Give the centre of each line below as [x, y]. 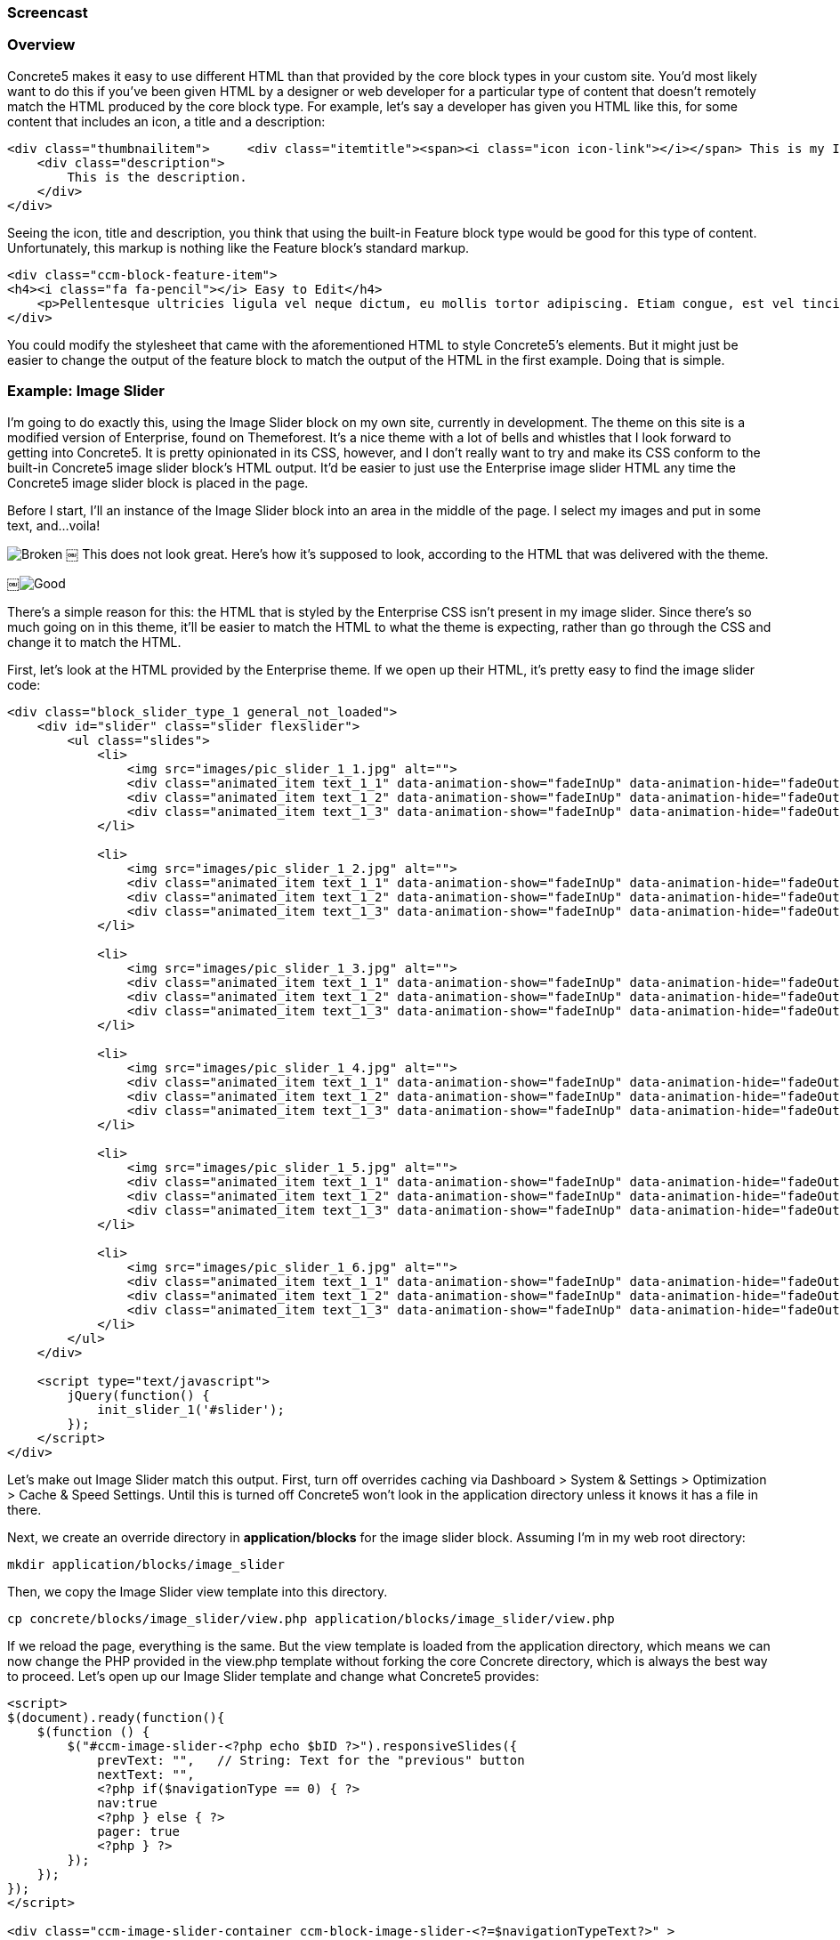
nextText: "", [146, 1774]
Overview [41, 45]
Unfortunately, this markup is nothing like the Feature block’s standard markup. [238, 247]
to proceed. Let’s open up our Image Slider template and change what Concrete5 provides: [273, 1676]
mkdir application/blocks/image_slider [146, 1564]
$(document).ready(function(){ [116, 1717]
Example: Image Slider [86, 391]
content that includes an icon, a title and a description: [166, 121]
